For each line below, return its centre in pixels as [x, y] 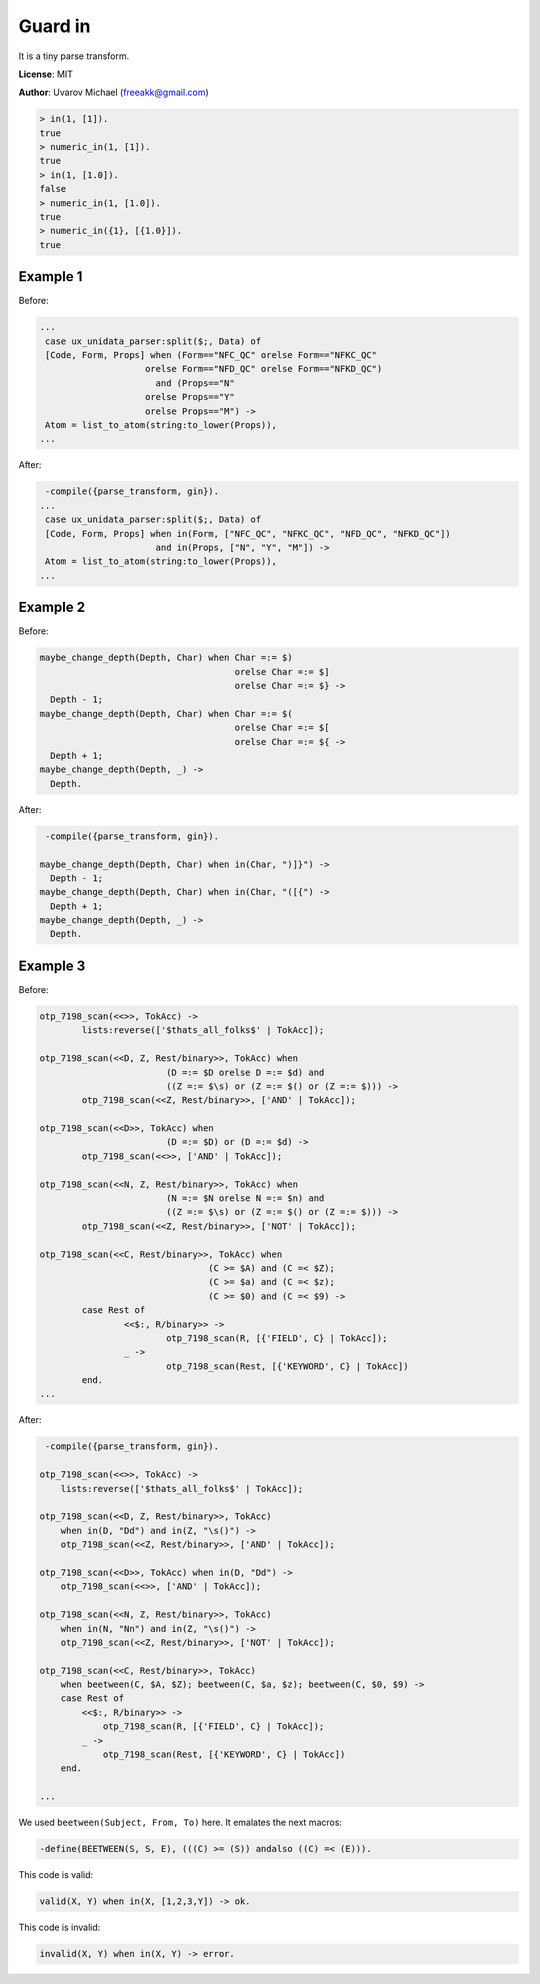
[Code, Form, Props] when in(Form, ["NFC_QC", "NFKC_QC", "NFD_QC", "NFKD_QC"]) [248, 533]
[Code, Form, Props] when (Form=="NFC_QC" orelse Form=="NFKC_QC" [211, 355]
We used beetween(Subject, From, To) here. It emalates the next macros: [180, 1822]
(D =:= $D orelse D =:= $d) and [245, 1072]
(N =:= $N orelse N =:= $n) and [245, 1198]
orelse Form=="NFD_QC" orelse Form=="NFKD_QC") [264, 369]
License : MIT [46, 74]
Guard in [54, 26]
